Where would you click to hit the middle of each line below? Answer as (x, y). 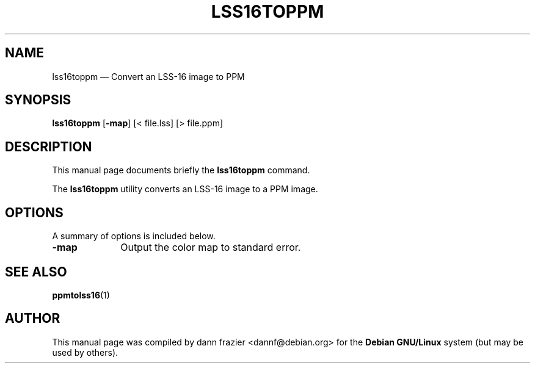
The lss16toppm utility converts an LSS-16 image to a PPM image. (185, 189)
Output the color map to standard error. (211, 247)
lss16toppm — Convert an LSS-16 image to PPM (148, 76)
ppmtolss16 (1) (81, 295)
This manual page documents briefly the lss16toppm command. (181, 170)
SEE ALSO (36, 272)
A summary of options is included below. (134, 236)
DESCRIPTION (49, 146)
